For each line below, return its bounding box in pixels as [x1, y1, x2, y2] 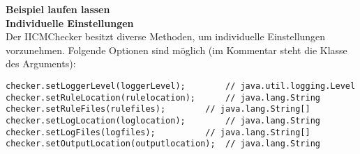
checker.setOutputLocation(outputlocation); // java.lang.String [6, 139, 321, 149]
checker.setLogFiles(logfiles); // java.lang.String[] [6, 127, 310, 137]
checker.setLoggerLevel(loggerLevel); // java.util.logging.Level [6, 80, 356, 91]
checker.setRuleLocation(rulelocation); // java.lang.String [6, 92, 321, 103]
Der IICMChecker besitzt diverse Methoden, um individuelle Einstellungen [6, 29, 326, 44]
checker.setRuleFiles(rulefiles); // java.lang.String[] [6, 104, 310, 114]
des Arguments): [6, 56, 76, 71]
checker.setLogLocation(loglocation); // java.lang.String [6, 115, 321, 126]
